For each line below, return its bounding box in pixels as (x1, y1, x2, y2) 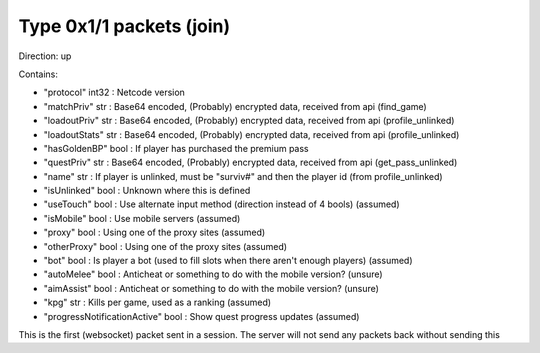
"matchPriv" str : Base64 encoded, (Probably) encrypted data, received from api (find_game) (43, 100, 427, 112)
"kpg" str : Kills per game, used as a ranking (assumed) (43, 296, 272, 309)
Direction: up (18, 50, 72, 62)
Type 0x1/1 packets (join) (18, 15, 231, 37)
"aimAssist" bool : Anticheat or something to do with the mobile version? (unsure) (43, 282, 380, 294)
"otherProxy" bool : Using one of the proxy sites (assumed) (43, 240, 288, 252)
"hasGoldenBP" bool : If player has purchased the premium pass (43, 142, 309, 154)
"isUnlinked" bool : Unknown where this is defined (43, 185, 251, 197)
